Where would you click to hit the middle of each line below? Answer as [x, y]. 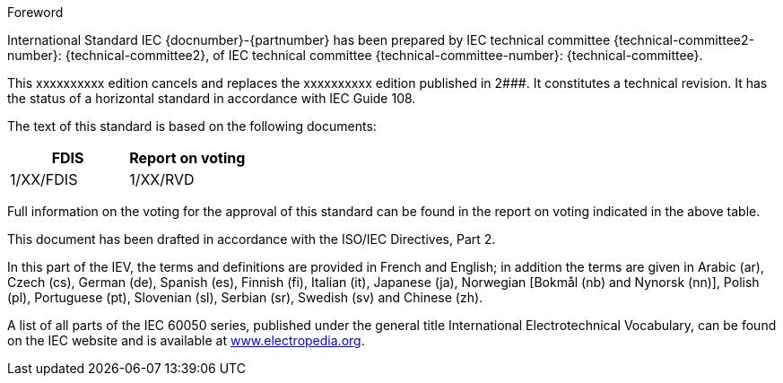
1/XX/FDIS [44, 179]
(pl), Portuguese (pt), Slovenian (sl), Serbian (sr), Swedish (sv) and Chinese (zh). [245, 297]
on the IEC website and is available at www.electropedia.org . [186, 340]
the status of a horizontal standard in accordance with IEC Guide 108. [212, 98]
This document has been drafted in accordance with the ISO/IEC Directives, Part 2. [252, 239]
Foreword [35, 12]
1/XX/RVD [162, 179]
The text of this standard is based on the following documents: [192, 126]
